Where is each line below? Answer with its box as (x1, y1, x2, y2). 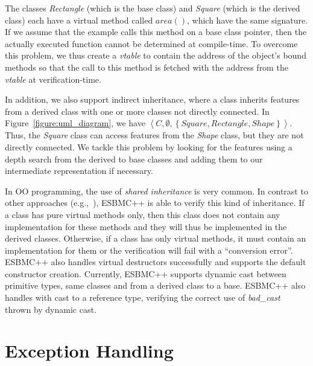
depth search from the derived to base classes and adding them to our (5, 152, 263, 165)
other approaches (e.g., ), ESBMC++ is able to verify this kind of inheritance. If (5, 196, 305, 209)
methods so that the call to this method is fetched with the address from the (5, 60, 288, 73)
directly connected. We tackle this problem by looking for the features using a (5, 140, 292, 153)
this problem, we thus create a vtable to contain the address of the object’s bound (5, 49, 306, 62)
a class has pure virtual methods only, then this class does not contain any (5, 208, 280, 220)
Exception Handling (5, 338, 174, 363)
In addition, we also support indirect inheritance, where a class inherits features (5, 93, 300, 106)
